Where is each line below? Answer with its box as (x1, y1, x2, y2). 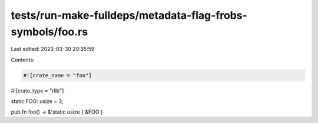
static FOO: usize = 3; (11, 98, 64, 105)
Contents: (11, 56, 35, 63)
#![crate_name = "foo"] (23, 72, 92, 78)
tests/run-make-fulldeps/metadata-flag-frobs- (11, 9, 247, 22)
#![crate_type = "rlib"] (11, 87, 64, 94)
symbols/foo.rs (11, 25, 88, 38)
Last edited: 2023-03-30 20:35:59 (11, 46, 95, 53)
